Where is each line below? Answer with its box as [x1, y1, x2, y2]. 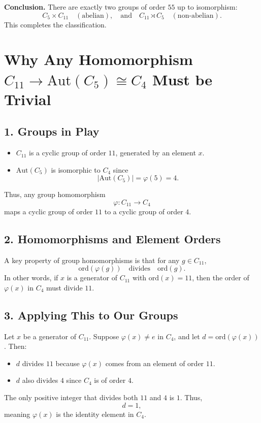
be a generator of [23, 331, 77, 341]
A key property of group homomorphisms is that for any [4, 254, 180, 265]
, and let [174, 331, 200, 341]
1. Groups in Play [4, 123, 100, 139]
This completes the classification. [4, 19, 107, 29]
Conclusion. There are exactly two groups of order [4, 2, 166, 12]
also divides [22, 375, 58, 385]
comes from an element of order [105, 357, 204, 368]
